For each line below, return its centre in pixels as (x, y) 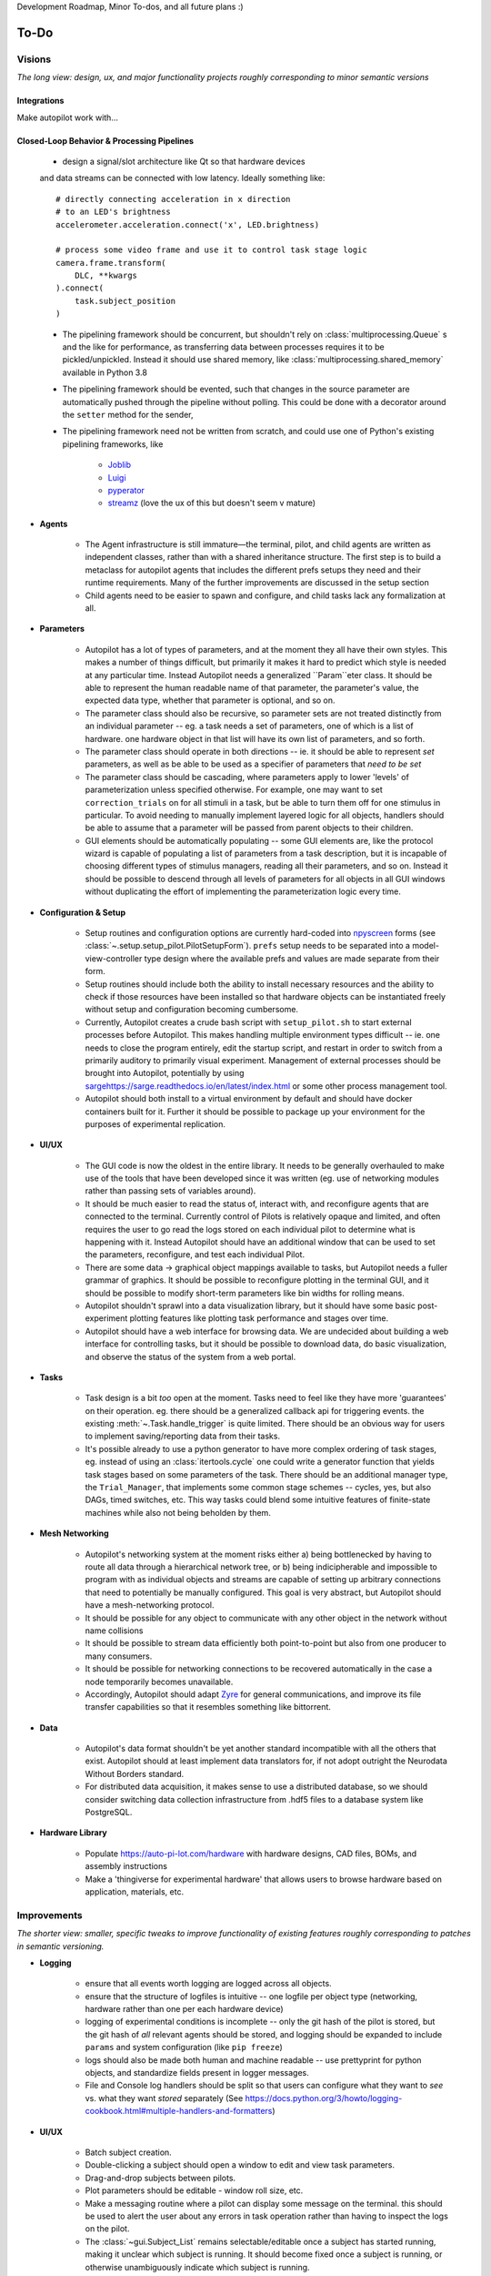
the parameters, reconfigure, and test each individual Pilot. (195, 1255)
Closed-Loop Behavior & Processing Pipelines (105, 140)
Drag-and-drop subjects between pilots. (160, 2178)
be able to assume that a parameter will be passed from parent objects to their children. (249, 828)
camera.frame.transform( (111, 263)
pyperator (126, 490)
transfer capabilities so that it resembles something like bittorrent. (208, 1707)
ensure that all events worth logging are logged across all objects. (208, 1984)
